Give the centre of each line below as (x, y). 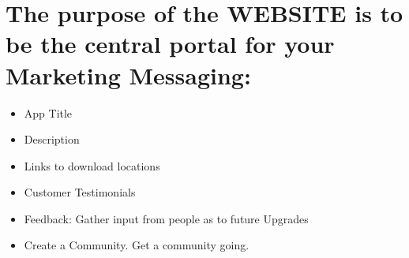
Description (52, 139)
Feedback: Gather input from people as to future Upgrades (166, 218)
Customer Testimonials (80, 192)
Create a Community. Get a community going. (137, 245)
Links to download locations (92, 165)
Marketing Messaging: (128, 75)
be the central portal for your (170, 44)
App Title (48, 112)
